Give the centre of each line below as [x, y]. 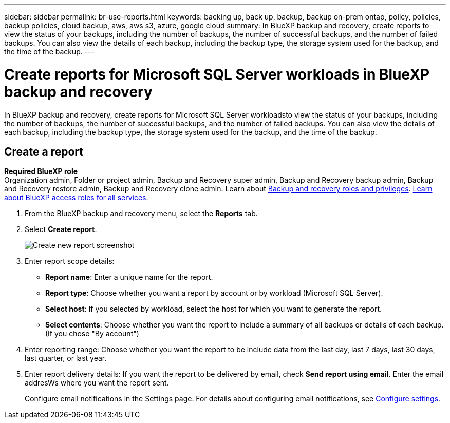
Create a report [44, 151]
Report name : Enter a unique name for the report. [129, 277]
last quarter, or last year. [66, 358]
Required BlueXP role [41, 171]
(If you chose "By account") [92, 334]
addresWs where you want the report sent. [97, 383]
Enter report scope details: [70, 261]
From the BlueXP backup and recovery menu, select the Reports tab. [141, 214]
